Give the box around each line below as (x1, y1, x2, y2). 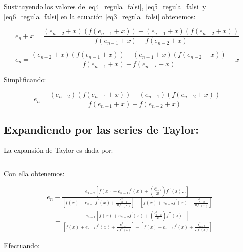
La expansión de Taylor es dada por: (4, 145, 113, 155)
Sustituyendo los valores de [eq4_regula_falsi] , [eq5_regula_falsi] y (4, 1, 206, 11)
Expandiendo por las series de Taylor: (4, 122, 199, 137)
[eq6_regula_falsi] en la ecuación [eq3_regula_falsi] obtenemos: (4, 11, 196, 21)
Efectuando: (4, 240, 40, 250)
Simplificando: (4, 74, 46, 85)
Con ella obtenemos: (4, 168, 65, 178)
